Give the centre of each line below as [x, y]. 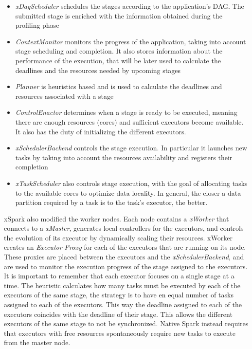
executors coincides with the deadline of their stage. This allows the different [118, 314]
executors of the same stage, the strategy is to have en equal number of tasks [119, 295]
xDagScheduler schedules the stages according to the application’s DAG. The [130, 6]
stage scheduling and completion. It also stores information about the [119, 51]
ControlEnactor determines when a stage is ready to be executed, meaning [126, 112]
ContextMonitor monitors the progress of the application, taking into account [131, 41]
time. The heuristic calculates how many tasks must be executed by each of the [122, 285]
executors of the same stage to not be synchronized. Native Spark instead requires [126, 323]
